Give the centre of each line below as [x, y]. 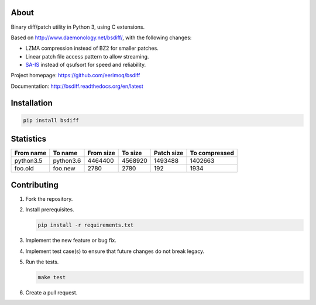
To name [65, 153]
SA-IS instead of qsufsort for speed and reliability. [86, 65]
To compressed [212, 153]
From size [101, 153]
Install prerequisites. [50, 210]
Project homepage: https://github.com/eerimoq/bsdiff [75, 76]
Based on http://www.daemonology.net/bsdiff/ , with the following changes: [101, 37]
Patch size [169, 153]
